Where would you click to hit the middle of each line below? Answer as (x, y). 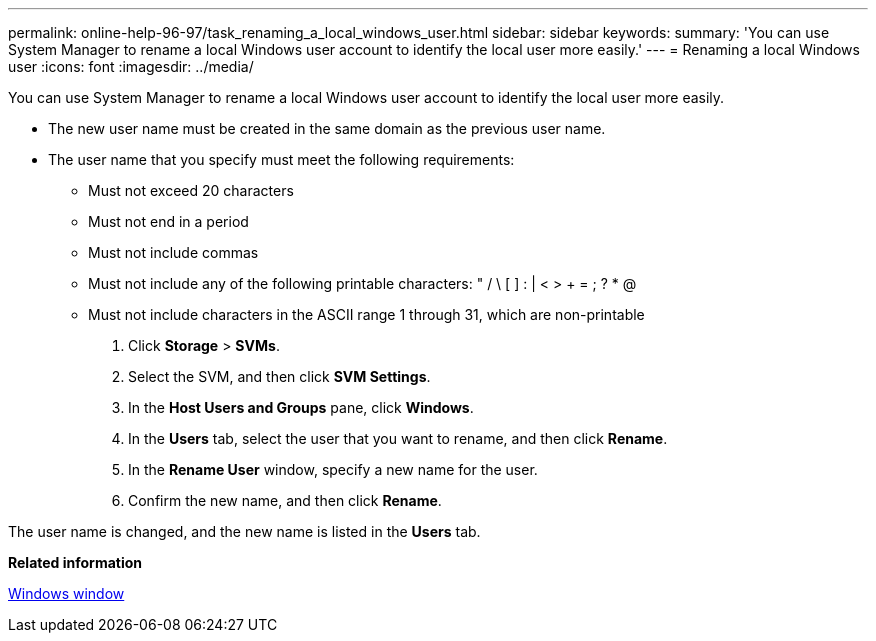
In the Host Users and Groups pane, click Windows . (301, 407)
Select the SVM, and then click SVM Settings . (279, 376)
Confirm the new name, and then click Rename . (285, 500)
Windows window (66, 593)
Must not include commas (173, 252)
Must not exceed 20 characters (191, 190)
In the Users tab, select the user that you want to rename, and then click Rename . (398, 438)
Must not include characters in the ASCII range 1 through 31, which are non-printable (366, 314)
